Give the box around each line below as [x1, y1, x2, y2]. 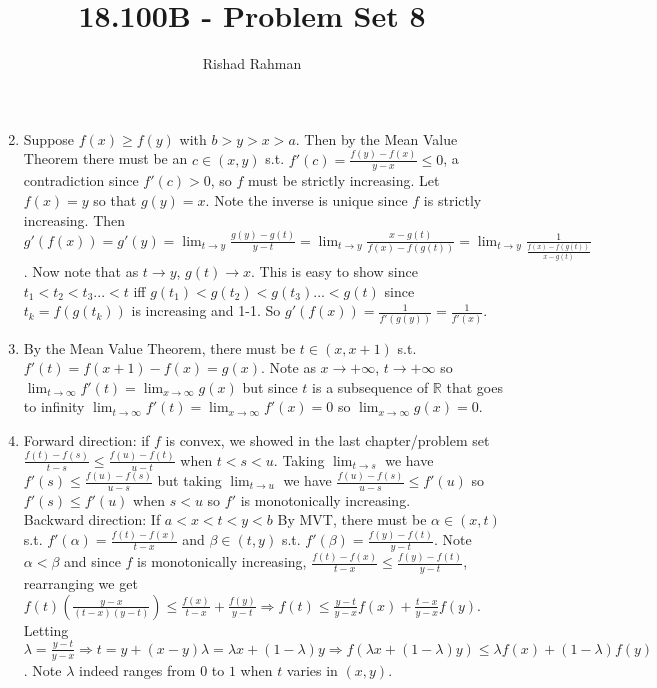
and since [64, 551, 121, 572]
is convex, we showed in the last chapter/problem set [165, 429, 490, 450]
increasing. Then [23, 209, 126, 230]
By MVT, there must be [277, 509, 427, 530]
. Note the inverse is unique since [205, 190, 408, 211]
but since [242, 376, 298, 397]
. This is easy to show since [251, 261, 418, 282]
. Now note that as [23, 261, 139, 282]
